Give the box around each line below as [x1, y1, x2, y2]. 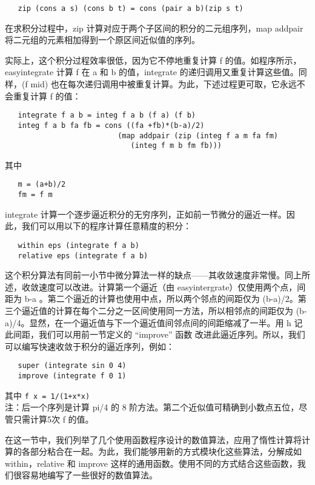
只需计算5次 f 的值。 [13, 412, 94, 425]
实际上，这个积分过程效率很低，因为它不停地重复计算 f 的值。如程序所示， [5, 53, 302, 66]
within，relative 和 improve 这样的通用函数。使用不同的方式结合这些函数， [5, 457, 297, 469]
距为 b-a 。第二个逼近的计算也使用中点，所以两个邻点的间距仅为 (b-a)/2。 [5, 292, 298, 305]
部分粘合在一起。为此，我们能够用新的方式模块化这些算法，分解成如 [30, 445, 302, 458]
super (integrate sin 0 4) [18, 361, 127, 370]
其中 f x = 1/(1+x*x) [5, 389, 90, 401]
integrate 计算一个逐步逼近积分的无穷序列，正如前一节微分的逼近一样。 [5, 207, 287, 220]
